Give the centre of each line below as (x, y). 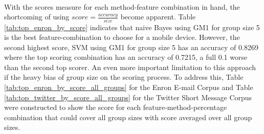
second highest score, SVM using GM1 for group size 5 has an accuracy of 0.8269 (131, 47)
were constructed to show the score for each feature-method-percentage (116, 107)
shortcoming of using (37, 17)
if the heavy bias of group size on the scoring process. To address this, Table (124, 77)
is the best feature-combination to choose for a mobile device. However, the (122, 37)
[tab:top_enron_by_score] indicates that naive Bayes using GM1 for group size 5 (132, 27)
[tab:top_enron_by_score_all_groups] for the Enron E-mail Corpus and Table (129, 87)
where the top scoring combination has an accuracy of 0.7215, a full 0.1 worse (126, 57)
